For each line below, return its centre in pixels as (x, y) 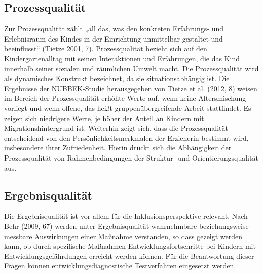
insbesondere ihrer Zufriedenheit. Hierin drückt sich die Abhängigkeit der (118, 148)
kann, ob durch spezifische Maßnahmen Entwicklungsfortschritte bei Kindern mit (130, 246)
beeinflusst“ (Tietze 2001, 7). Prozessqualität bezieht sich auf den (106, 48)
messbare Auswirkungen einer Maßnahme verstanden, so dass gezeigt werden (123, 236)
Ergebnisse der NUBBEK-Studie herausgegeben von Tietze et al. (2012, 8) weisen (131, 88)
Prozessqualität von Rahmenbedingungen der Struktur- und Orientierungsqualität (131, 157)
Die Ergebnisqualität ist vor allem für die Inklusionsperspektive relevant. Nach (126, 216)
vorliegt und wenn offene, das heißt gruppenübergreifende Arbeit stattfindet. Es (128, 108)
